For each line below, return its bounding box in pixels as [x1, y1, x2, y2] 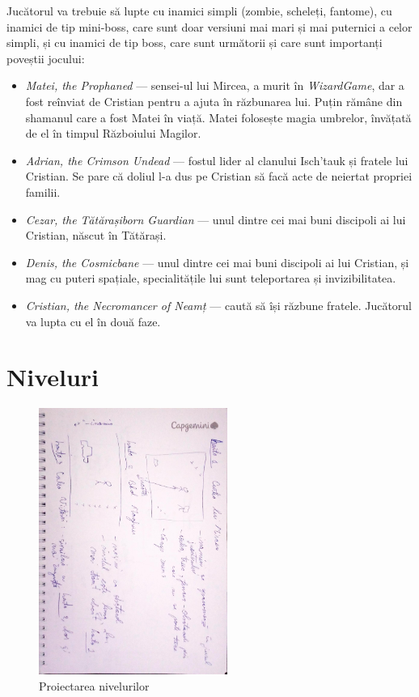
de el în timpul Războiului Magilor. [25, 125, 201, 142]
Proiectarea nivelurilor [39, 677, 150, 694]
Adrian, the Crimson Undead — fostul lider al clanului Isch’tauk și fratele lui [25, 151, 408, 168]
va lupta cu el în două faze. [25, 312, 161, 329]
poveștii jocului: [6, 49, 85, 66]
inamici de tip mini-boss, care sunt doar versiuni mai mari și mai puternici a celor [6, 18, 413, 35]
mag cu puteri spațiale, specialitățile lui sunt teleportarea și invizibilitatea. [25, 270, 396, 287]
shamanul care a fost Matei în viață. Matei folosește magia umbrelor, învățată [25, 108, 412, 125]
